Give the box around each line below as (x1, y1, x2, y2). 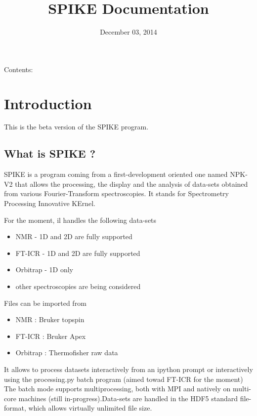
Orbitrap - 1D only (15, 264, 73, 275)
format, (4, 403, 26, 413)
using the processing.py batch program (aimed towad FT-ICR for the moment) (4, 374, 243, 384)
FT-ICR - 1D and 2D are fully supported (15, 248, 140, 258)
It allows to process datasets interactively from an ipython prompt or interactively (4, 364, 253, 374)
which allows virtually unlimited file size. (28, 403, 152, 413)
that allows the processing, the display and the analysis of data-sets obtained (15, 178, 248, 189)
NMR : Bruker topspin (15, 314, 85, 325)
